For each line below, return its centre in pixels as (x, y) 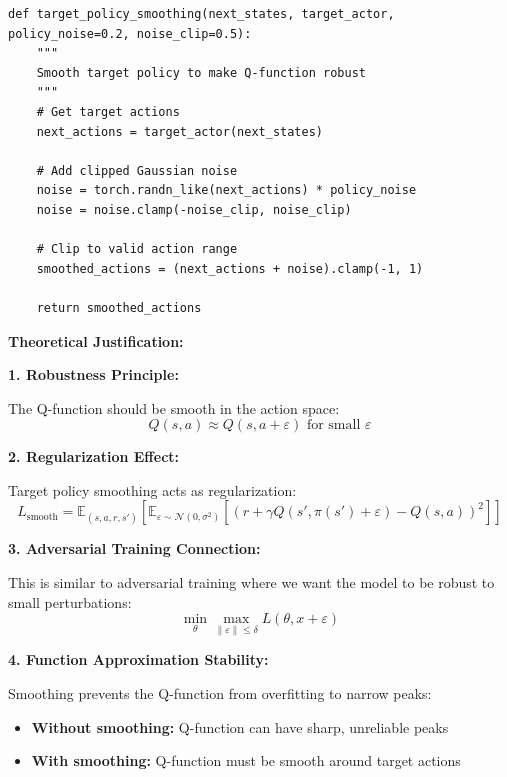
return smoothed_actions (119, 307)
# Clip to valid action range (137, 249)
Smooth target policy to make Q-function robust (201, 72)
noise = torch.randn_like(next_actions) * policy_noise (226, 190)
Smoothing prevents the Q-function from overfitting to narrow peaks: (220, 693)
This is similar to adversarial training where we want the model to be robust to (251, 582)
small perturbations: (70, 601)
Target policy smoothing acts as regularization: (152, 489)
